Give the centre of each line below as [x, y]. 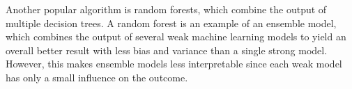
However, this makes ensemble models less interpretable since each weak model [174, 64]
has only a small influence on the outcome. [97, 77]
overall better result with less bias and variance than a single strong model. [167, 50]
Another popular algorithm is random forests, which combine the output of [166, 9]
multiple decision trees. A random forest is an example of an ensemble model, [171, 23]
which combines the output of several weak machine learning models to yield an [176, 37]
